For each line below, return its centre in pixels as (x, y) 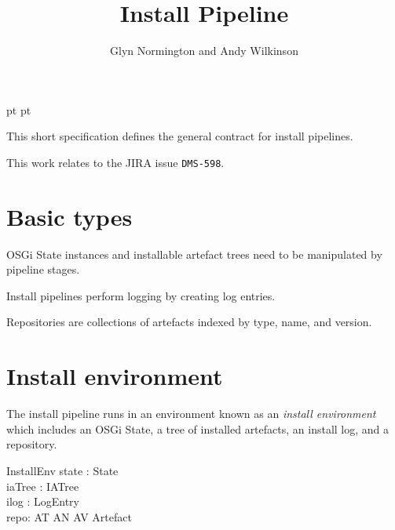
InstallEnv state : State (62, 470)
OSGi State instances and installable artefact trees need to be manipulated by (194, 254)
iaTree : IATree (43, 486)
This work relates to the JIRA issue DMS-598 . (115, 162)
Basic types (69, 216)
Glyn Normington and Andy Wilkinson (204, 51)
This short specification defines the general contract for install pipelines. (180, 136)
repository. (32, 444)
